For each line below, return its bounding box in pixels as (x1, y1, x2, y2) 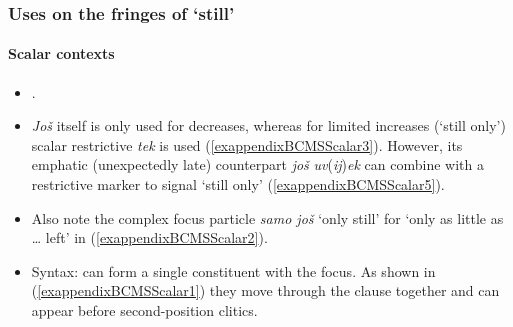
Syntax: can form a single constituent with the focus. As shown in (31, 260, 436, 281)
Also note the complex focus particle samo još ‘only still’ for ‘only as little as (31, 207, 504, 228)
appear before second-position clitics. (31, 299, 258, 320)
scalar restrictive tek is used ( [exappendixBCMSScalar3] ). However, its (31, 134, 463, 155)
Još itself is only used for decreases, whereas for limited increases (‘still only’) (31, 115, 506, 136)
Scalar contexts (8, 43, 115, 64)
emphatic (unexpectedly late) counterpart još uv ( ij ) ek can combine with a (31, 154, 484, 175)
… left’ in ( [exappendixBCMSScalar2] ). (31, 227, 268, 248)
